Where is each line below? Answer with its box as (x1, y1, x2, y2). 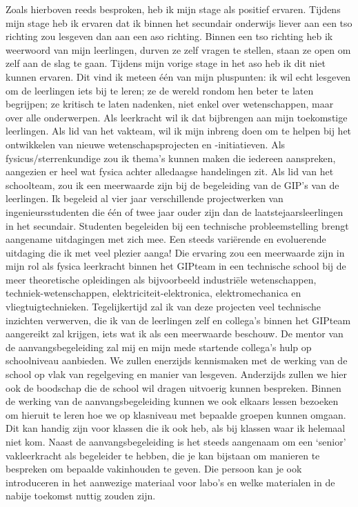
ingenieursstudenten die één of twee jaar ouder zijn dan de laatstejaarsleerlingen (6, 204, 344, 219)
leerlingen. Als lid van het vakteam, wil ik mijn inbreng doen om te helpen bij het (6, 123, 352, 138)
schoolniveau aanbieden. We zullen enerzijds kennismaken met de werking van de (6, 353, 348, 368)
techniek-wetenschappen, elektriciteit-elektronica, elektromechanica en (6, 286, 301, 300)
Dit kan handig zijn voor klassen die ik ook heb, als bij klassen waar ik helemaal (6, 421, 346, 435)
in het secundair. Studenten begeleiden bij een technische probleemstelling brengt (6, 218, 349, 232)
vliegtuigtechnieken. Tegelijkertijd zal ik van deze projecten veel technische (6, 299, 321, 314)
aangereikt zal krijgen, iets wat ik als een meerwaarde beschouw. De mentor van (6, 326, 344, 341)
